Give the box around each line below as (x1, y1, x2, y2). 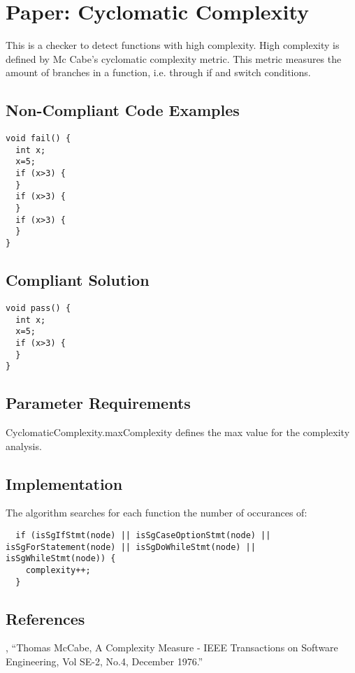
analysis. (6, 438, 42, 453)
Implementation (6, 472, 123, 494)
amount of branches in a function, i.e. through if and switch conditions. (6, 65, 311, 80)
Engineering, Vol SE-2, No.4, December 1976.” (6, 654, 203, 669)
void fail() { (6, 133, 71, 144)
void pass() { (6, 303, 71, 313)
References (6, 607, 85, 629)
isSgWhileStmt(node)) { (6, 553, 116, 564)
